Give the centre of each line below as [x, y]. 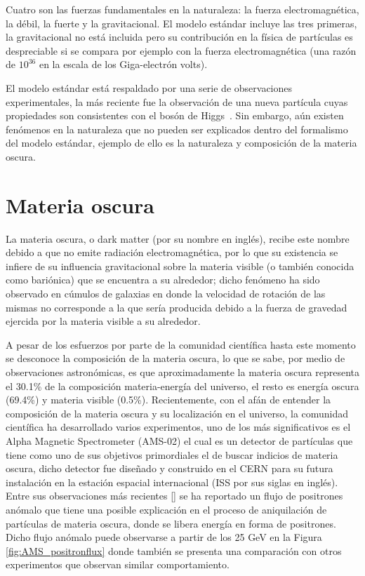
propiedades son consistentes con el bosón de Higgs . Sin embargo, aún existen [175, 115]
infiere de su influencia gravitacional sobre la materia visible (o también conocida [180, 266]
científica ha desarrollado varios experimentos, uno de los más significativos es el [178, 427]
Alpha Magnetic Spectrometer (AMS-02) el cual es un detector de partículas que [179, 440]
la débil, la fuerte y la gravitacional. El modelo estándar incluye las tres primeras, [181, 23]
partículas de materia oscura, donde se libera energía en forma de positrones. [171, 523]
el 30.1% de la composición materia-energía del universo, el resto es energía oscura [182, 386]
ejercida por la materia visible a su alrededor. [103, 321]
